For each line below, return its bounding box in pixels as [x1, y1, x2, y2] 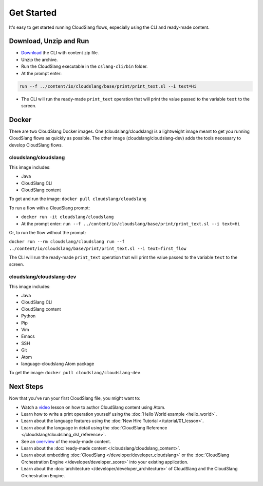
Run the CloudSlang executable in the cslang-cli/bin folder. [21, 63, 148, 69]
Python [21, 313, 36, 319]
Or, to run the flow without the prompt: [9, 229, 86, 235]
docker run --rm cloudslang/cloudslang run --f [9, 239, 125, 244]
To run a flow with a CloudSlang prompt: [9, 205, 90, 211]
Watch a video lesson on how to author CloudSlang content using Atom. [21, 404, 166, 410]
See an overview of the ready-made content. [21, 438, 112, 444]
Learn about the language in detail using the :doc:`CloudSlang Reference [21, 425, 168, 430]
